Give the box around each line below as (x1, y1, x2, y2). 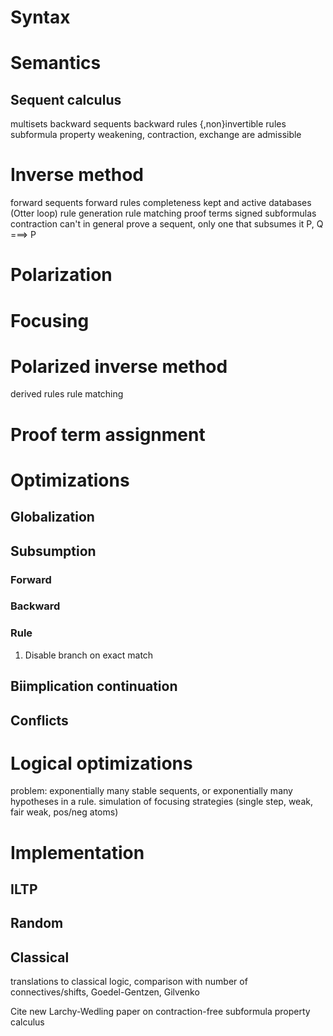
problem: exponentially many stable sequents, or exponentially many (10, 785, 293, 797)
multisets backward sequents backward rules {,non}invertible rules (10, 118, 287, 130)
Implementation (10, 841, 145, 864)
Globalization (10, 509, 95, 526)
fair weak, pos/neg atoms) (10, 806, 119, 818)
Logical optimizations (10, 752, 193, 775)
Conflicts (10, 712, 69, 729)
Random (10, 915, 64, 932)
